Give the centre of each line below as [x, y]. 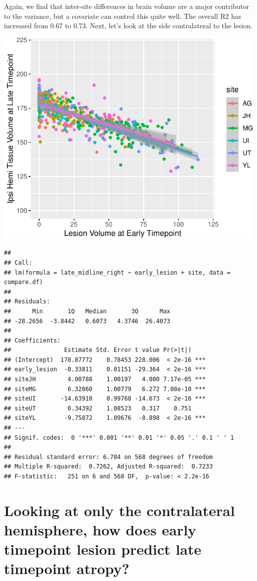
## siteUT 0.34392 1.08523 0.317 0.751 [98, 408]
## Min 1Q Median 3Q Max [87, 311]
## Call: [18, 262]
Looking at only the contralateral [120, 510]
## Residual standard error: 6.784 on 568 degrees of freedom [108, 457]
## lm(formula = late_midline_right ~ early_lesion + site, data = [117, 272]
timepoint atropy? [67, 568]
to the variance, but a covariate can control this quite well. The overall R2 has [123, 16]
